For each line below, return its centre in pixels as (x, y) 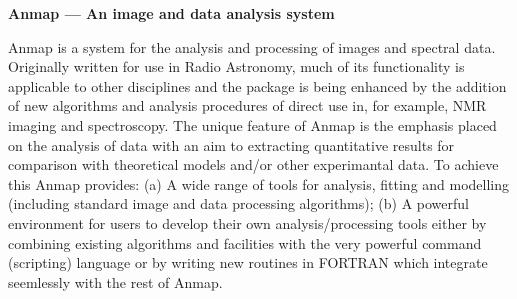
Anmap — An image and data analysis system (171, 13)
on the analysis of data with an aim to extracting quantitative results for (231, 144)
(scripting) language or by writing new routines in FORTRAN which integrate (248, 262)
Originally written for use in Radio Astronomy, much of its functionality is (236, 66)
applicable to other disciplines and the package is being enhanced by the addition (257, 85)
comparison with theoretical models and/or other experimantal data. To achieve (253, 164)
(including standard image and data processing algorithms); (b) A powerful (238, 203)
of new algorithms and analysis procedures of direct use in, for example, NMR (247, 105)
